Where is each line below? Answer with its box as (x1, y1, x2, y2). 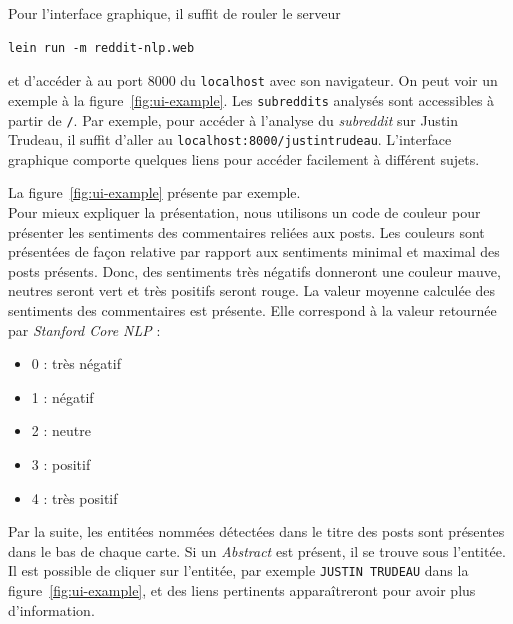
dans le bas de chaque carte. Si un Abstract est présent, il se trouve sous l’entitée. (8, 540, 506, 561)
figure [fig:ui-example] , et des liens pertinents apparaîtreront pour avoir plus (8, 579, 476, 600)
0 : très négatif (31, 353, 121, 374)
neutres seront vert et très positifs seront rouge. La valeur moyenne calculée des (8, 280, 496, 301)
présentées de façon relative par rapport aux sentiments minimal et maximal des (8, 241, 500, 262)
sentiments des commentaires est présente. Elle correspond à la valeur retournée (8, 299, 497, 320)
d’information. (8, 599, 95, 620)
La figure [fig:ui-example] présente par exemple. (8, 182, 301, 203)
